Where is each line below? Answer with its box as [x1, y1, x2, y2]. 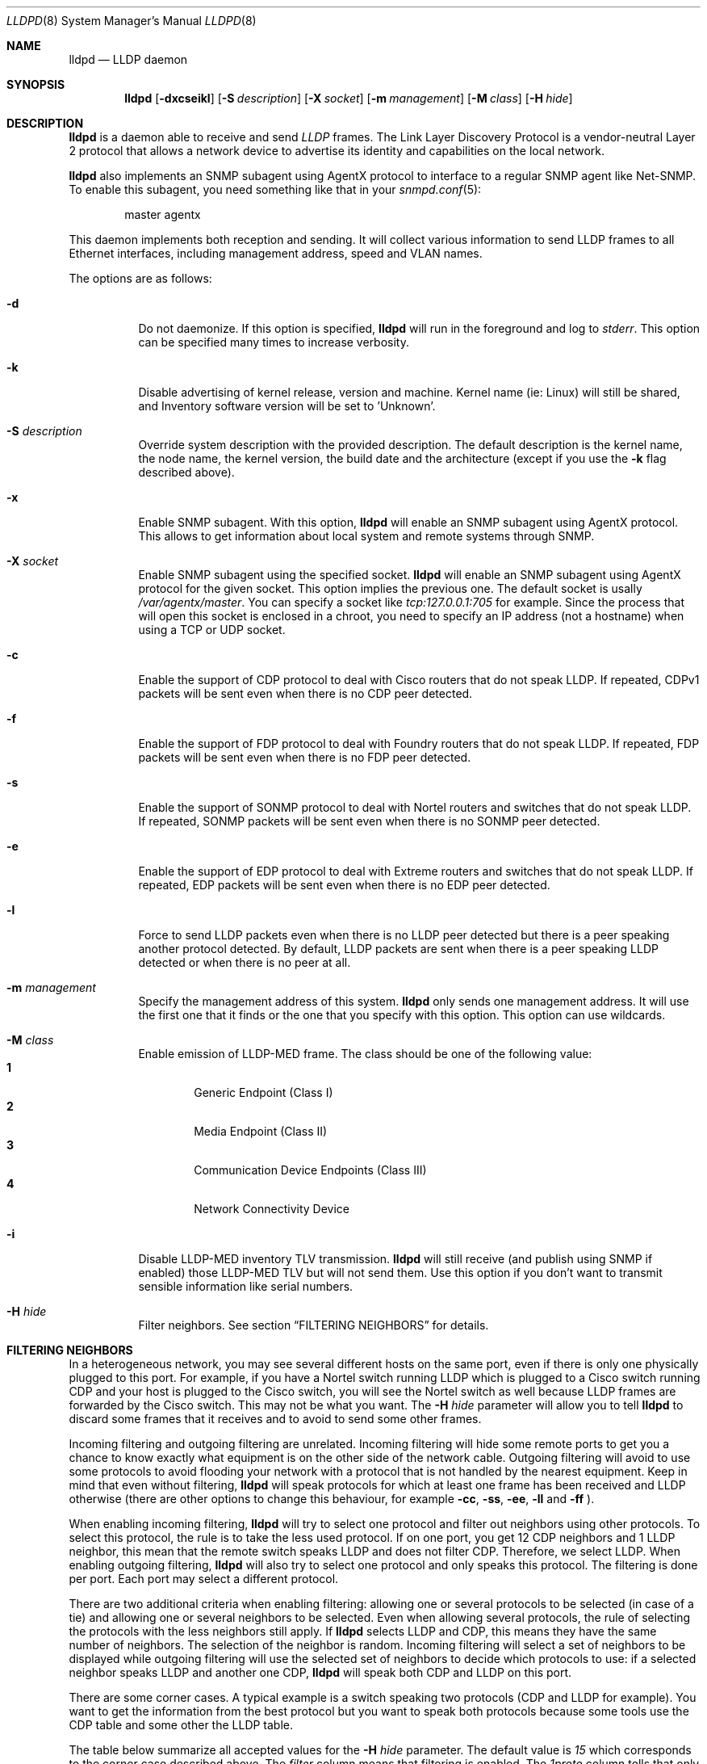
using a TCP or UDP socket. [138, 623, 286, 636]
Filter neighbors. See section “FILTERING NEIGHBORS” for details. [138, 1318, 489, 1332]
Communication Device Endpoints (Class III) [194, 1163, 427, 1177]
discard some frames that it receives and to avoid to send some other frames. [69, 1412, 482, 1426]
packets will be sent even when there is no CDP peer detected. [138, 687, 473, 700]
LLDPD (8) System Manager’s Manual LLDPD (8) [6, 14, 257, 27]
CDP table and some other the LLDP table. [69, 1718, 294, 1732]
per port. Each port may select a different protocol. [69, 1572, 339, 1585]
